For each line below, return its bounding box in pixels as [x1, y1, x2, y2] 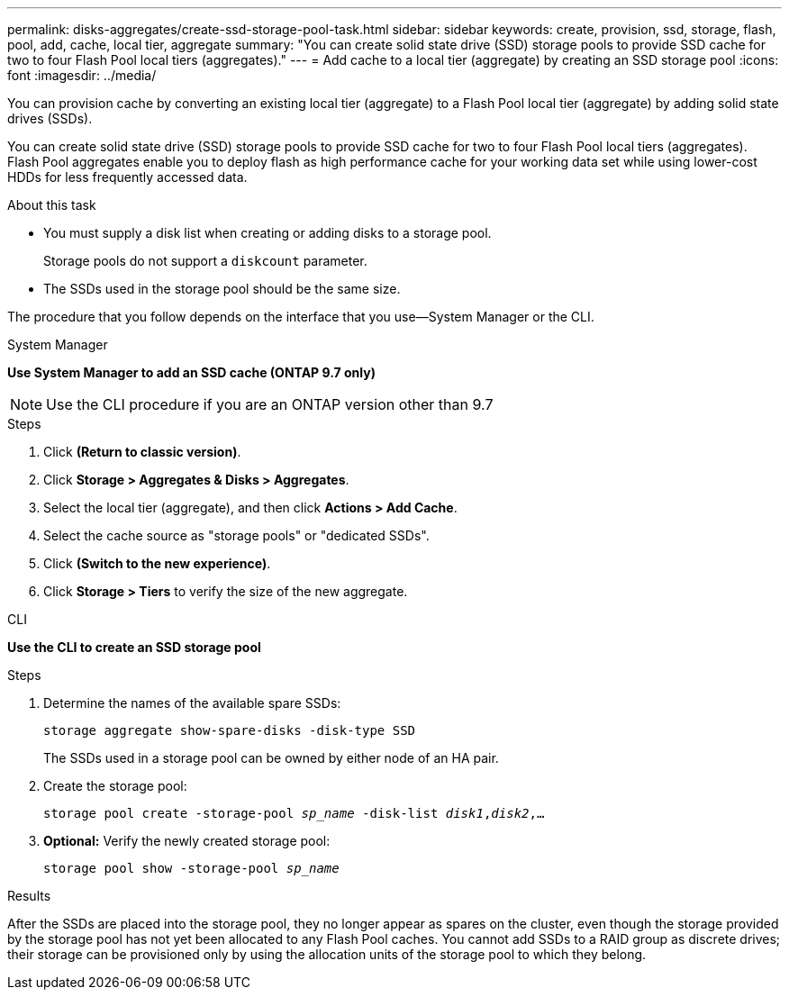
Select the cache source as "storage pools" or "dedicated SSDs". [43, 528, 430, 543]
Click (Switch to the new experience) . [43, 556, 271, 571]
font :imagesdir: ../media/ [7, 68, 157, 83]
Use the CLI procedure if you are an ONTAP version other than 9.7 [46, 395, 494, 413]
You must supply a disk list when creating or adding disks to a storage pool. [43, 225, 492, 240]
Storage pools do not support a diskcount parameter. [43, 253, 367, 268]
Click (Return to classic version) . [43, 444, 241, 459]
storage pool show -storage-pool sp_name [43, 861, 340, 875]
